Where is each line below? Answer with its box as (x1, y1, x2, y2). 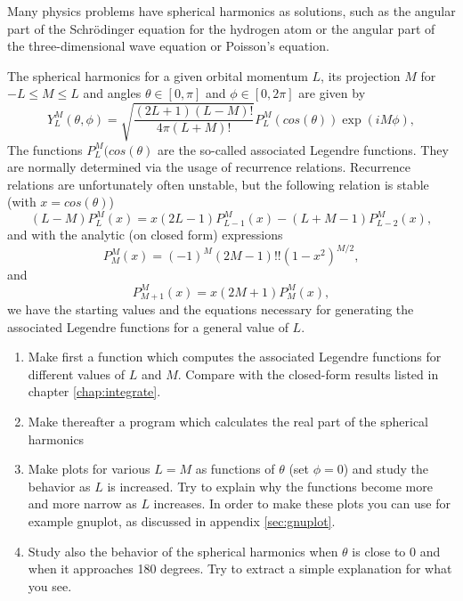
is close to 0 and (352, 541, 441, 560)
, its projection (321, 66, 401, 85)
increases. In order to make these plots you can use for (153, 494, 451, 513)
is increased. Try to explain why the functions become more (107, 476, 433, 495)
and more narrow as (28, 494, 137, 513)
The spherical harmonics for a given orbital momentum (7, 66, 308, 85)
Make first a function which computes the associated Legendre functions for (28, 347, 442, 366)
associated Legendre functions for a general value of (7, 317, 288, 336)
